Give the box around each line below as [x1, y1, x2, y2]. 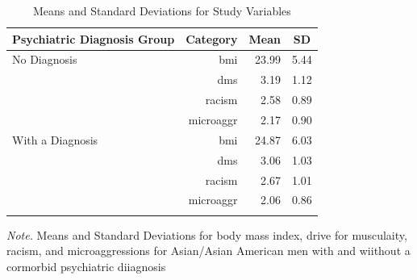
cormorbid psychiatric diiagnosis [6, 257, 166, 274]
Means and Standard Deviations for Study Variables [32, 2, 291, 19]
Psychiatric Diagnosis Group [12, 30, 175, 47]
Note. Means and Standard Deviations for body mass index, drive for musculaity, [6, 226, 407, 243]
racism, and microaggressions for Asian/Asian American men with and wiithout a [6, 242, 411, 259]
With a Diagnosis [12, 131, 98, 148]
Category [186, 30, 238, 47]
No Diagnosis [12, 51, 77, 68]
